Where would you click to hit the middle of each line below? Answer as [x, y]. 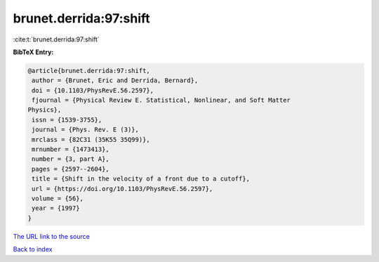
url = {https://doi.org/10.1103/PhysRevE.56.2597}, [122, 189]
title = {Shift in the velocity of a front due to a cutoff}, [141, 179]
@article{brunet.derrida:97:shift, [89, 71]
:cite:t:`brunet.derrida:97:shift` [56, 39]
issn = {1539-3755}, [67, 120]
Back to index [33, 249]
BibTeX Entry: [33, 52]
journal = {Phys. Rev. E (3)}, [86, 130]
